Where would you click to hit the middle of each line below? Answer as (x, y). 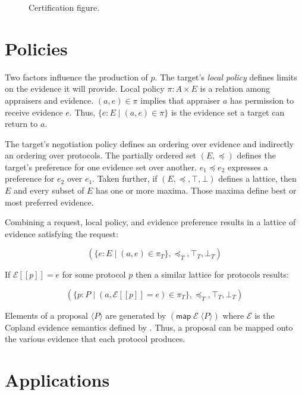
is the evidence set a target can (228, 112)
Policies (36, 48)
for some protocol (94, 274)
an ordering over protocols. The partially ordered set (101, 155)
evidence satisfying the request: (62, 233)
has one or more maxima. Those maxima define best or (196, 190)
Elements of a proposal (46, 315)
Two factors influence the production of (76, 77)
